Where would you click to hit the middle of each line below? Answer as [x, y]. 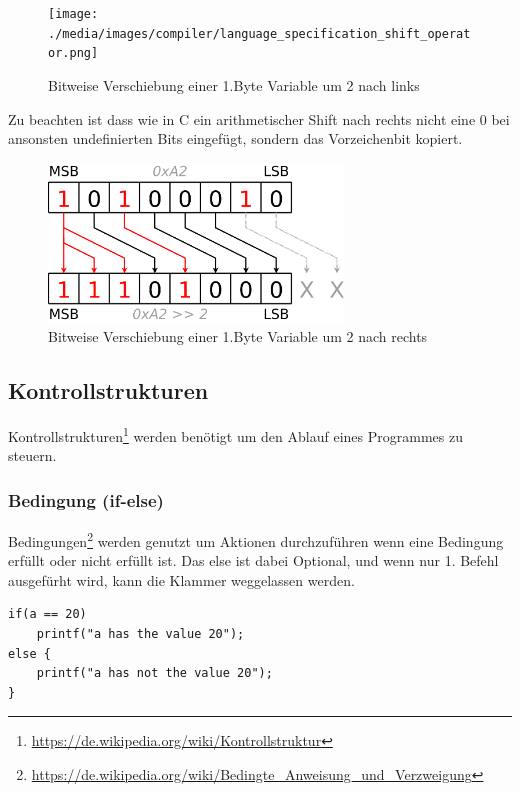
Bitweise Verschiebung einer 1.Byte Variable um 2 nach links [234, 84]
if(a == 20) [47, 614]
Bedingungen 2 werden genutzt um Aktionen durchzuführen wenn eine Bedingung [256, 539]
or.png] [73, 53]
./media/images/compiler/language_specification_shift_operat [259, 33]
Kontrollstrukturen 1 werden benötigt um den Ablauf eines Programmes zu [235, 434]
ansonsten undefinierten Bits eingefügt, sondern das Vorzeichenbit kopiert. [235, 138]
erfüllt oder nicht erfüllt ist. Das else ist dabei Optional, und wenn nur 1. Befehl [253, 560]
